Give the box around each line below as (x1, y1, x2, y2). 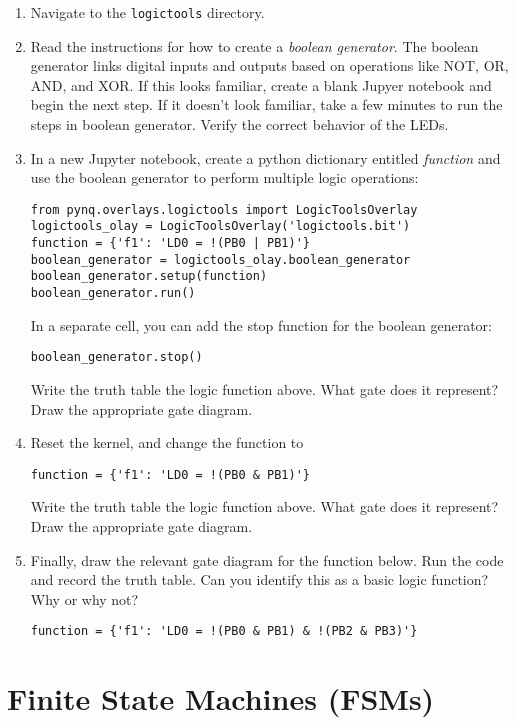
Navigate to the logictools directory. (30, 2, 265, 22)
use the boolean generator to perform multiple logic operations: (30, 167, 419, 188)
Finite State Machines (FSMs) (7, 678, 435, 719)
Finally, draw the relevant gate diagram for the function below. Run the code (30, 549, 504, 570)
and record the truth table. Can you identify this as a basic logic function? (30, 569, 489, 590)
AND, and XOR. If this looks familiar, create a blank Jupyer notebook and (30, 74, 492, 95)
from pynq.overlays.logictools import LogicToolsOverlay (30, 202, 418, 217)
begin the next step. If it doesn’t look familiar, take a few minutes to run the (30, 94, 503, 115)
